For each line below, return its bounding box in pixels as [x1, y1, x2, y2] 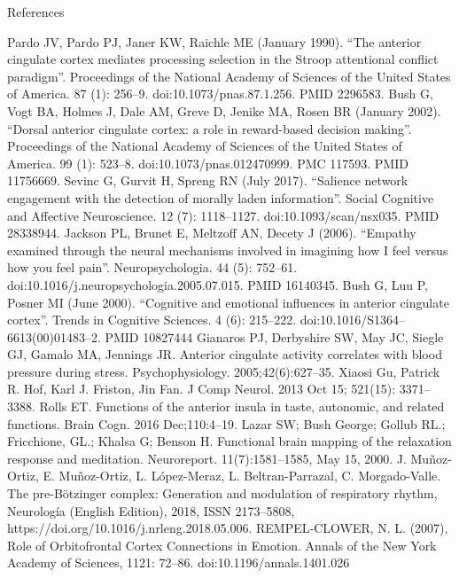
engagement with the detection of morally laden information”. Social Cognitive [7, 188, 434, 207]
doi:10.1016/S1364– [300, 310, 406, 329]
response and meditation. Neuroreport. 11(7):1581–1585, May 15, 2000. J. [7, 449, 407, 467]
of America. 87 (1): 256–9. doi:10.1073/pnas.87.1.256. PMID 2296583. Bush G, [7, 84, 433, 103]
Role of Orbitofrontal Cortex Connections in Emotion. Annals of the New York [7, 535, 437, 554]
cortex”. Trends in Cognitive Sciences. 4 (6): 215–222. [7, 310, 297, 329]
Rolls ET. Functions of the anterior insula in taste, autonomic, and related [39, 397, 445, 416]
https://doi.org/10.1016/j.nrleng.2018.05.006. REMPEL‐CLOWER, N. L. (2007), [7, 519, 448, 537]
